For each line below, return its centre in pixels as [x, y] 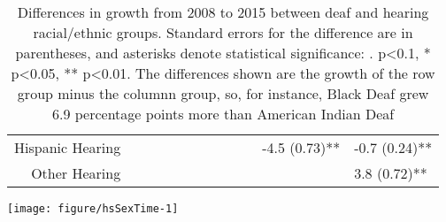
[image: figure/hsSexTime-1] [93, 209]
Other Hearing [76, 173]
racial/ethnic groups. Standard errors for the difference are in [223, 32]
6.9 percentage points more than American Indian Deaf [223, 114]
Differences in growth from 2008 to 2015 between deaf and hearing [223, 12]
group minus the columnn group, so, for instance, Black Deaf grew [223, 93]
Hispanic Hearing [68, 147]
